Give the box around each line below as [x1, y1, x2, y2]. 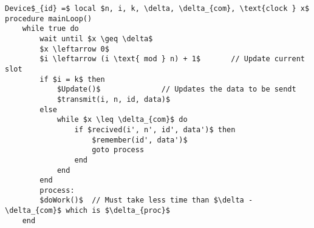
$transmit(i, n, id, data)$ [56, 95, 171, 104]
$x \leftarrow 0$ [39, 44, 109, 53]
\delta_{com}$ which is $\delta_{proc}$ [5, 206, 171, 215]
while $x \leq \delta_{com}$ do [56, 115, 188, 124]
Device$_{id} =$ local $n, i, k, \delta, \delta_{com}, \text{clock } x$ [5, 4, 310, 13]
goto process [92, 146, 145, 155]
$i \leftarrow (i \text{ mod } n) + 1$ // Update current [39, 55, 305, 64]
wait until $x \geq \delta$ [39, 34, 153, 43]
